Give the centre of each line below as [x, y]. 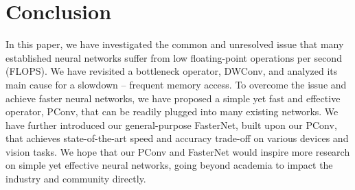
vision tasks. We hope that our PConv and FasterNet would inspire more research [178, 151]
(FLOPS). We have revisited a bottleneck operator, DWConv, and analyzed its [172, 71]
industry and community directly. [76, 179]
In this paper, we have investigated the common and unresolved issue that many [175, 44]
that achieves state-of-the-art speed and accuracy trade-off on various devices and [177, 138]
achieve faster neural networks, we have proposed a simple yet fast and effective [173, 98]
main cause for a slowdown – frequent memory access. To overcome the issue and [176, 84]
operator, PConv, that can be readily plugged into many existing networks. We [172, 111]
